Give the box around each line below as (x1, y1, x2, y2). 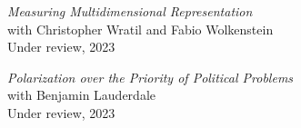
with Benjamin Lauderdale (7, 85, 156, 104)
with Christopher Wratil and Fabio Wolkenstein (7, 19, 274, 38)
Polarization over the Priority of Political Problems (7, 67, 294, 86)
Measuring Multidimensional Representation (7, 2, 253, 20)
